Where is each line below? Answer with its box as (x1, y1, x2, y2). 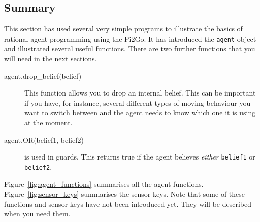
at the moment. (24, 117, 73, 128)
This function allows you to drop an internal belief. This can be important (24, 87, 256, 98)
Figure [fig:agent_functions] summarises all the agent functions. (4, 178, 204, 189)
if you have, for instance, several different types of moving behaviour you (24, 97, 251, 108)
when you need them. (4, 208, 71, 219)
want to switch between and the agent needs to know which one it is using (24, 107, 256, 118)
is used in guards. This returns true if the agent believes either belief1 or (24, 151, 255, 162)
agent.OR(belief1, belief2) (4, 134, 84, 145)
